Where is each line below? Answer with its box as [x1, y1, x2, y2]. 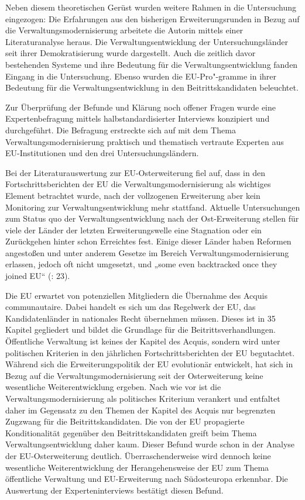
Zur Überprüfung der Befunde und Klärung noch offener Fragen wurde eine [5, 101, 276, 113]
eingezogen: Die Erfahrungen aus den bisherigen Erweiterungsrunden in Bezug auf [5, 12, 300, 25]
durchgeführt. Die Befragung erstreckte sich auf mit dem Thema [5, 123, 236, 136]
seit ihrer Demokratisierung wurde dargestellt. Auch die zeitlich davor [5, 47, 256, 59]
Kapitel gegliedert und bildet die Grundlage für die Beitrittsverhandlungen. [5, 323, 276, 336]
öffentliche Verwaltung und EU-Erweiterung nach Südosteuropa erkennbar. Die [5, 473, 288, 485]
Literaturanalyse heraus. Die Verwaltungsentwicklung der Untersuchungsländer [5, 35, 288, 47]
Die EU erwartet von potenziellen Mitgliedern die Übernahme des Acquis [5, 289, 268, 301]
